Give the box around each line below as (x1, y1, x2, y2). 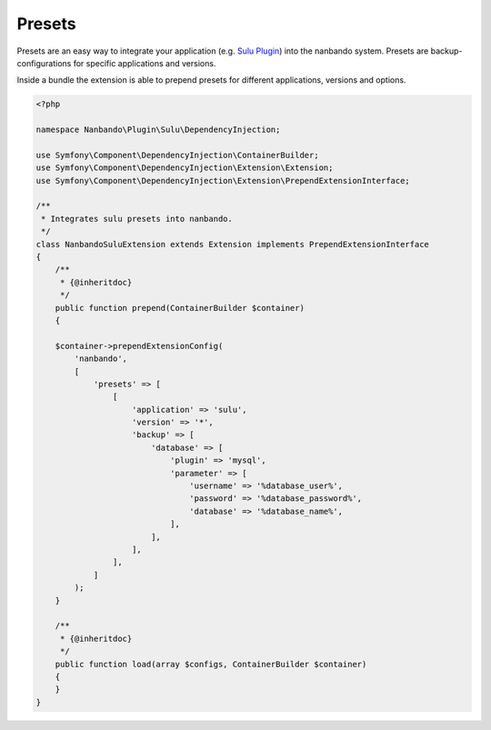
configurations (16, 57, 72, 68)
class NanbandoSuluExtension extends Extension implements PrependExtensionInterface (35, 239, 429, 249)
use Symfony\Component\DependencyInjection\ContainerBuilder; (35, 150, 319, 160)
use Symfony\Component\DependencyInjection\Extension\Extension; (35, 163, 334, 173)
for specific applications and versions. (73, 57, 216, 68)
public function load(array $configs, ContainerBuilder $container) (55, 659, 367, 669)
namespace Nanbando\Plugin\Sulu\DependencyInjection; (35, 125, 281, 135)
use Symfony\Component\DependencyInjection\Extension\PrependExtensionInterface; (35, 175, 411, 185)
